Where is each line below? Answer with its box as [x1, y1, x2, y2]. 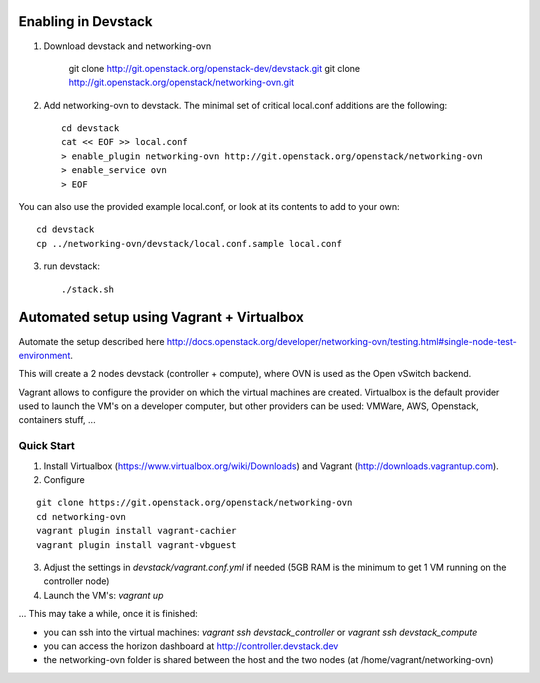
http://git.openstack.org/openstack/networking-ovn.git [68, 76, 295, 89]
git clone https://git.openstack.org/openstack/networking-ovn [36, 497, 353, 509]
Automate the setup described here [18, 335, 165, 347]
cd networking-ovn [36, 511, 127, 522]
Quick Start [18, 439, 75, 453]
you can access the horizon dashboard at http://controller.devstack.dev [43, 640, 339, 652]
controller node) [43, 575, 110, 587]
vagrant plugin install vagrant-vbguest [36, 539, 237, 550]
